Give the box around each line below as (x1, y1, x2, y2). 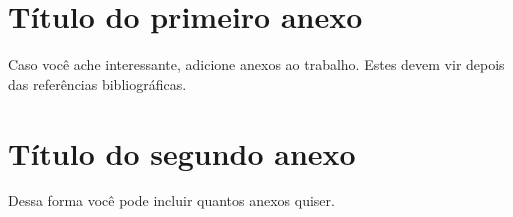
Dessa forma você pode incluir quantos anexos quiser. (8, 190, 335, 211)
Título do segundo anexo (8, 132, 356, 173)
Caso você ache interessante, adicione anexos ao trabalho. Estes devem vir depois (8, 54, 505, 75)
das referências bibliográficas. (8, 73, 187, 94)
